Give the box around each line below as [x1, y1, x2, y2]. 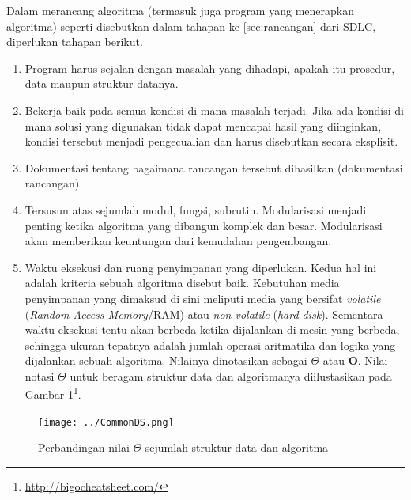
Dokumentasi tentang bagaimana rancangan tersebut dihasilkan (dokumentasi [25, 159, 403, 176]
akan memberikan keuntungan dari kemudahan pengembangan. [25, 233, 332, 249]
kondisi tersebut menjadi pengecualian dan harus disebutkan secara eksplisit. [25, 133, 398, 150]
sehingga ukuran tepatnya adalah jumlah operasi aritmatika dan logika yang [25, 336, 396, 353]
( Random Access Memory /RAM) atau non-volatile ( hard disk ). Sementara [25, 305, 383, 322]
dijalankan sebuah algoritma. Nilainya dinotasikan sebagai [25, 352, 307, 369]
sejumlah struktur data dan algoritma [145, 439, 329, 456]
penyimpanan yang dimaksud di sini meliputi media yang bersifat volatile [25, 290, 381, 306]
